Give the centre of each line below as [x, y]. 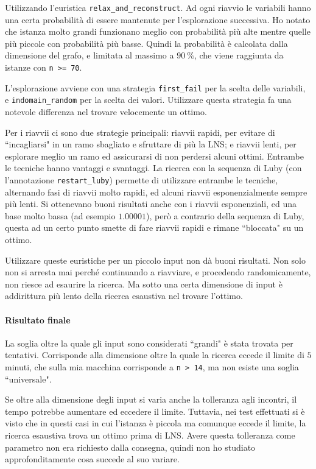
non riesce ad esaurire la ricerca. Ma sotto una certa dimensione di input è [144, 284]
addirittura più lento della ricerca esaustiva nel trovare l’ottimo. [124, 296]
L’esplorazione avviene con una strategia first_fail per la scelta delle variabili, [155, 87]
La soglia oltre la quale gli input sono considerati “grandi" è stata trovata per [149, 343]
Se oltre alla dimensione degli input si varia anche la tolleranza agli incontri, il [151, 399]
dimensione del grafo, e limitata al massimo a [90, 55]
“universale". [28, 379]
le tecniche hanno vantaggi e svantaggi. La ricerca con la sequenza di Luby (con [153, 168]
